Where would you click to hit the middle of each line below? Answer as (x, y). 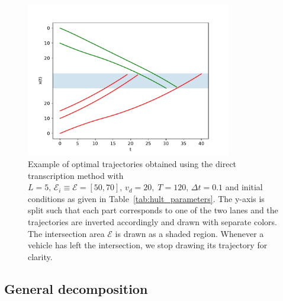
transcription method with (76, 175)
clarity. (40, 256)
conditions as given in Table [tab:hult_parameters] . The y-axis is (146, 198)
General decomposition (76, 288)
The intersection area (66, 233)
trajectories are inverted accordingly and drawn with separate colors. (152, 221)
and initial (244, 187)
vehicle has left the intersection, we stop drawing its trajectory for (148, 245)
